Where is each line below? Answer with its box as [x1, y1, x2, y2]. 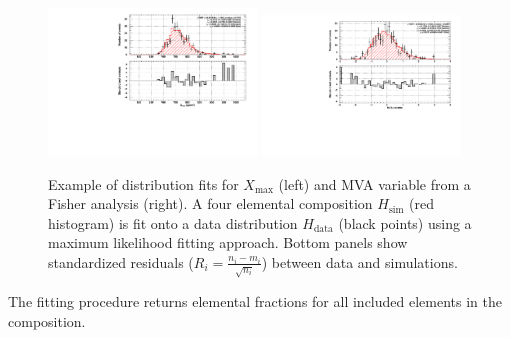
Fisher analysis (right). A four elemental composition [48, 193, 373, 214]
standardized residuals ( [48, 251, 194, 272]
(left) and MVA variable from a [278, 173, 471, 194]
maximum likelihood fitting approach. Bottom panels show [48, 232, 408, 253]
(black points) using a [338, 212, 472, 233]
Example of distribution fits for [48, 173, 239, 194]
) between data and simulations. [261, 251, 458, 272]
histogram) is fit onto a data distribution [48, 212, 298, 233]
